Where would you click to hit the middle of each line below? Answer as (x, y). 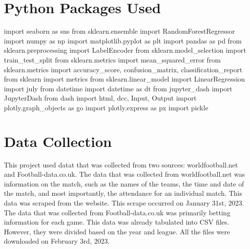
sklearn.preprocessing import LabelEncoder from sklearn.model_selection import (125, 50)
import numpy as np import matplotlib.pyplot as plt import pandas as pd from (123, 40)
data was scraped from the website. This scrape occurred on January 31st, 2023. (124, 202)
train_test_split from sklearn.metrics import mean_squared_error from (112, 59)
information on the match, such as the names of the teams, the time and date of (124, 183)
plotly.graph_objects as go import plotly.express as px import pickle (106, 107)
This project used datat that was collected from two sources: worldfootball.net (121, 164)
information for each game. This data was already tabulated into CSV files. (117, 222)
